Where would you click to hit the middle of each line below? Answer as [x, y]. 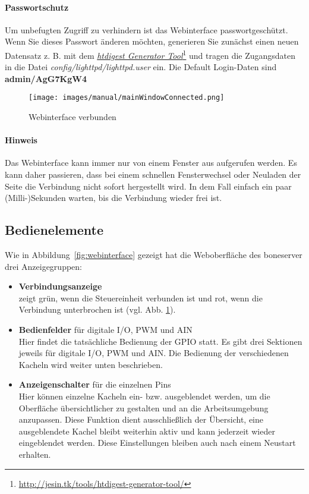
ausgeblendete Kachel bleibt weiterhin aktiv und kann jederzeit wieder [147, 431]
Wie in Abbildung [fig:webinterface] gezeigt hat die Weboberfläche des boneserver [154, 255]
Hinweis [21, 140]
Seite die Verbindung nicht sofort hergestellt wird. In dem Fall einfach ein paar [148, 186]
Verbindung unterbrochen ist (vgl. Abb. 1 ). [97, 309]
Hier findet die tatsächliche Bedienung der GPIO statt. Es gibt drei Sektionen [160, 341]
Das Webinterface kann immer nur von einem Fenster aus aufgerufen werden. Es [151, 163]
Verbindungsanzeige [60, 286]
